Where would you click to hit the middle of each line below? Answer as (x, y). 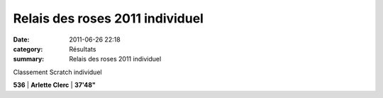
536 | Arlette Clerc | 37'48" (54, 85)
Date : (21, 39)
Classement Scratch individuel (57, 72)
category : (28, 49)
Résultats (83, 49)
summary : (29, 59)
